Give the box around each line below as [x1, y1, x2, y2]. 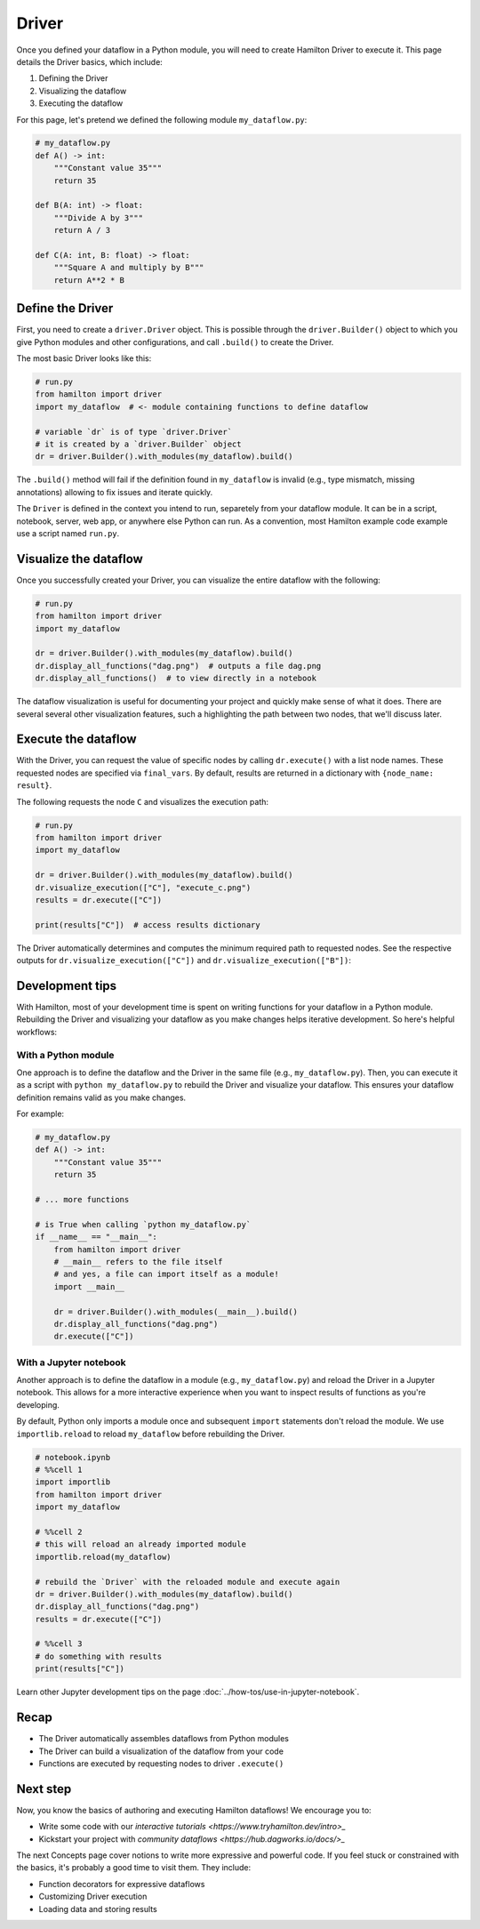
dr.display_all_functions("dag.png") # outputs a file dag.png [35, 661, 322, 671]
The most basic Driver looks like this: [16, 353, 152, 364]
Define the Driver [16, 301, 114, 316]
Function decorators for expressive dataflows [38, 1878, 205, 1889]
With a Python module [16, 1049, 115, 1061]
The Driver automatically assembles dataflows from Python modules [38, 1733, 289, 1744]
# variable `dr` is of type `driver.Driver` [35, 427, 233, 437]
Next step [16, 1781, 72, 1796]
